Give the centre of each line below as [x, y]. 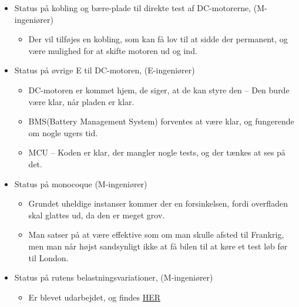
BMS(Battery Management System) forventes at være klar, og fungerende [161, 121]
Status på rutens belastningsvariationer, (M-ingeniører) [114, 277]
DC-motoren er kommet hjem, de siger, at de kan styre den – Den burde [159, 90]
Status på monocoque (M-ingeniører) [81, 183]
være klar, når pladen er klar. [81, 101]
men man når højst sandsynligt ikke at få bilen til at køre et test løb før [158, 246]
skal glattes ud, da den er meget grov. [97, 215]
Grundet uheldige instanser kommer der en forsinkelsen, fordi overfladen [158, 203]
